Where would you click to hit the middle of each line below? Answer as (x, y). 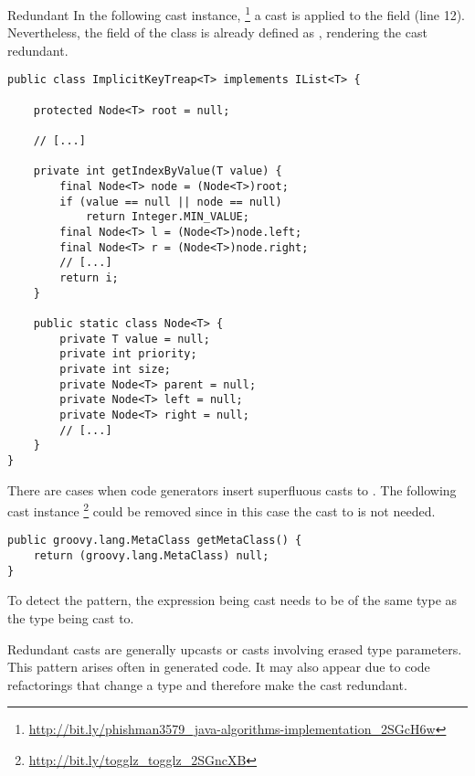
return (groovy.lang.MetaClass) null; (151, 556)
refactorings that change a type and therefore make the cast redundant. (207, 684)
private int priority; (128, 354)
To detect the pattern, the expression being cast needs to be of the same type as (232, 600)
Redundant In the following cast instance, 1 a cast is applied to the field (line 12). (237, 13)
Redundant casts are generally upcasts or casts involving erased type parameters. (235, 648)
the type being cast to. (71, 617)
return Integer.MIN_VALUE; (167, 217)
